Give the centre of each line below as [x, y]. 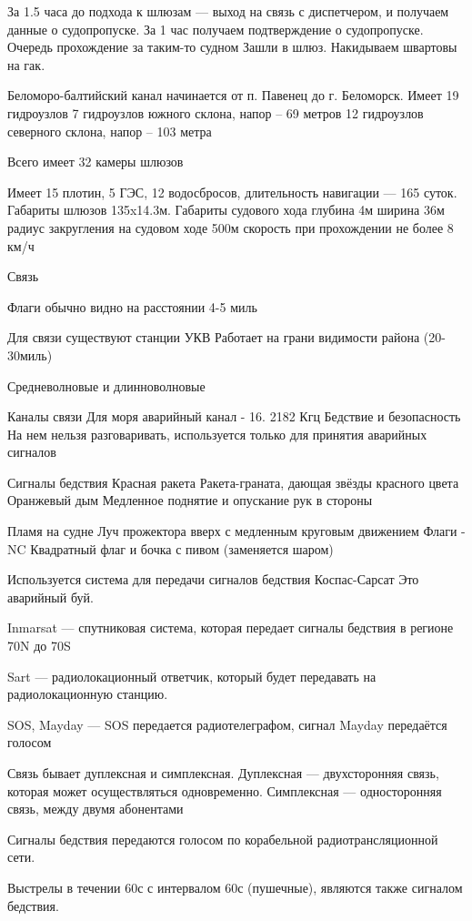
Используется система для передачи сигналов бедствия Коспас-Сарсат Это [213, 579]
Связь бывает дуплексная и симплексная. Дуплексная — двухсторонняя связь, [223, 773]
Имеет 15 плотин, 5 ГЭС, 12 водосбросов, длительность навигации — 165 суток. [232, 192]
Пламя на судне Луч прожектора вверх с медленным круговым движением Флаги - [236, 531]
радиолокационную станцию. [88, 694]
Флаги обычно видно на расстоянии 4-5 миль [132, 306]
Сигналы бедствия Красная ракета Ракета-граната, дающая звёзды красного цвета [233, 482]
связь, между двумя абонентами [95, 809]
